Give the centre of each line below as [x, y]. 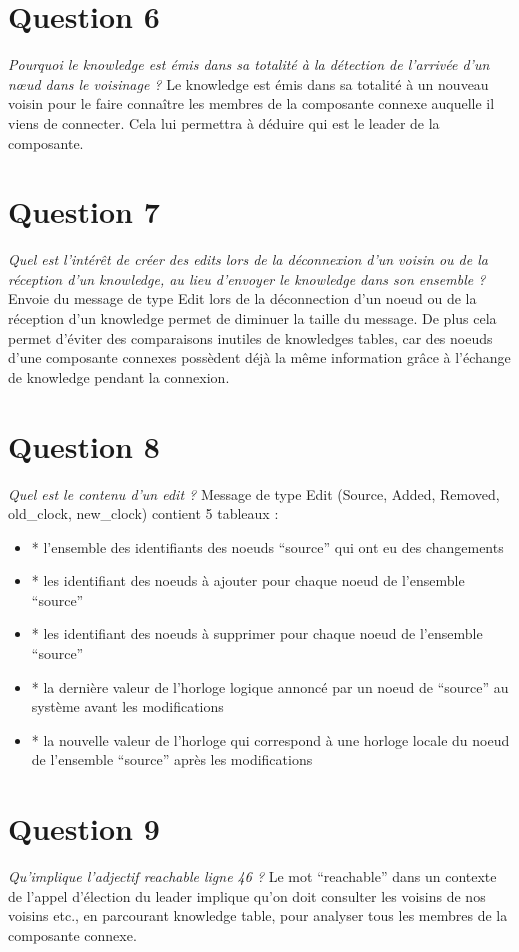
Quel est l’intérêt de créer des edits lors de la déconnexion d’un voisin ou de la [248, 259]
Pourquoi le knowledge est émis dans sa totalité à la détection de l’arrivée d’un [249, 64]
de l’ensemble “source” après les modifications [172, 759]
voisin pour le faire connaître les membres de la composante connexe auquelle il [251, 103]
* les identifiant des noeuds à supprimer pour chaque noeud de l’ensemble [257, 633]
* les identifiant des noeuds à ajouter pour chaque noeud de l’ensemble [248, 580]
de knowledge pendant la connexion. [119, 376]
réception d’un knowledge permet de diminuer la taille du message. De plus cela [252, 318]
